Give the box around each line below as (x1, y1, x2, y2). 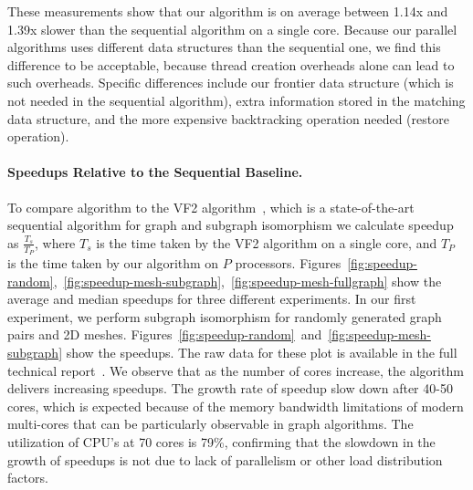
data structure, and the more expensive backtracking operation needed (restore (7, 109, 449, 128)
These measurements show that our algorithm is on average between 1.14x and (7, 2, 448, 20)
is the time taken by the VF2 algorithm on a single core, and (96, 233, 437, 252)
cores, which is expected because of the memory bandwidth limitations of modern (7, 396, 464, 415)
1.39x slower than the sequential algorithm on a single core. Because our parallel (7, 19, 457, 38)
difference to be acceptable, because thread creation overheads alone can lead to (7, 55, 455, 74)
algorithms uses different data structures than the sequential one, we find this (7, 37, 441, 57)
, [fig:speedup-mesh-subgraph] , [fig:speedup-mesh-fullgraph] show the (53, 271, 442, 290)
